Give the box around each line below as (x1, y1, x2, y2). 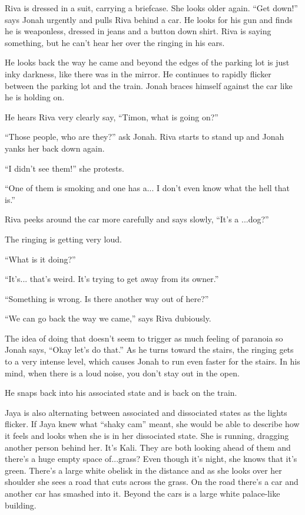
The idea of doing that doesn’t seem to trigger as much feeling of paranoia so (5, 332, 283, 344)
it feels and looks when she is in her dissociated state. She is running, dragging (5, 429, 289, 442)
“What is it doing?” (5, 252, 76, 265)
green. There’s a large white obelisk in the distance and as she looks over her (5, 464, 282, 476)
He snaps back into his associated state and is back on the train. (5, 386, 237, 399)
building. (5, 498, 37, 511)
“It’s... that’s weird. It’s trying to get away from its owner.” (5, 273, 219, 285)
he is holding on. (5, 91, 65, 103)
